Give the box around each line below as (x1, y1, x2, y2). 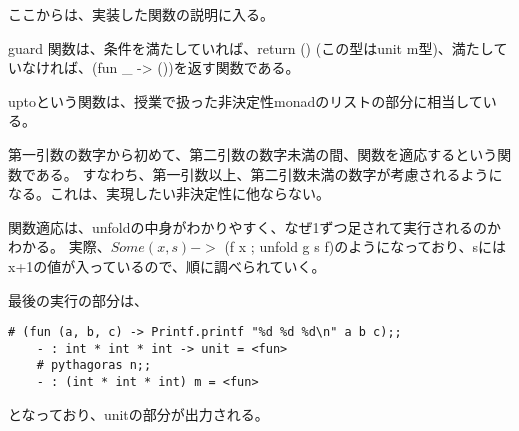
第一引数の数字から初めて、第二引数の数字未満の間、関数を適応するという (8, 143, 498, 164)
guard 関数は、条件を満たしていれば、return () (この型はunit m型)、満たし (8, 37, 494, 58)
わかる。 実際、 (8, 236, 111, 257)
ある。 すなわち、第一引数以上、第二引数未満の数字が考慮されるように (35, 163, 503, 184)
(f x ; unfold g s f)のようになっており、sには (224, 236, 507, 257)
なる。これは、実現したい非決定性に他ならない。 (8, 183, 330, 204)
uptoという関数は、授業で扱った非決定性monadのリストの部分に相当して (8, 90, 483, 111)
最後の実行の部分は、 (8, 289, 148, 310)
